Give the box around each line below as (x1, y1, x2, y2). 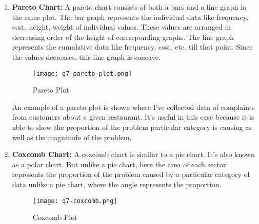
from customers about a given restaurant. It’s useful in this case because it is (12, 111, 254, 122)
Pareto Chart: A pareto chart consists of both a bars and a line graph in (12, 2, 247, 12)
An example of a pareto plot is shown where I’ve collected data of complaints (12, 101, 255, 112)
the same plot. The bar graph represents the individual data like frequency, (12, 11, 248, 22)
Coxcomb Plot (32, 212, 77, 222)
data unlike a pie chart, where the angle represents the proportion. (12, 178, 222, 189)
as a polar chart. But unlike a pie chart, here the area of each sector (12, 159, 226, 169)
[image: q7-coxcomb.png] (32, 197, 117, 205)
